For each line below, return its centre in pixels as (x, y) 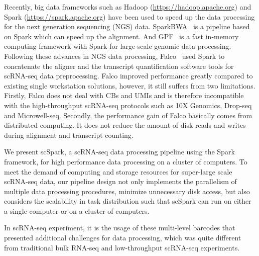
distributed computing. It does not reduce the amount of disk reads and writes (125, 125)
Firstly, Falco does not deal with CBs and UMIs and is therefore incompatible (124, 95)
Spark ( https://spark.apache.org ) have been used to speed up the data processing (129, 16)
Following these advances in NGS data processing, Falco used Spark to (114, 56)
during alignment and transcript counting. (69, 135)
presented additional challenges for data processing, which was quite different (123, 238)
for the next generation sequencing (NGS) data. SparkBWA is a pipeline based (127, 26)
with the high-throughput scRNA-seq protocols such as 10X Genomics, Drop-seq (128, 105)
